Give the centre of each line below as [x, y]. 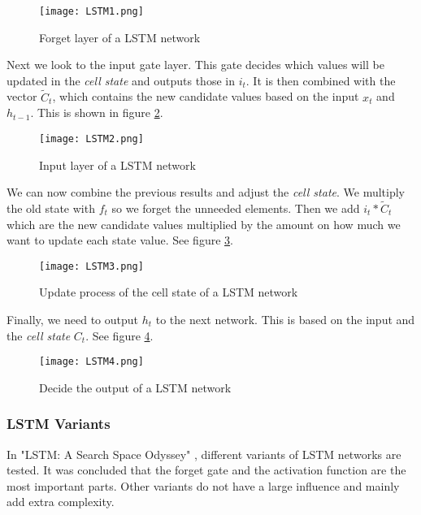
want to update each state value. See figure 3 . [120, 240]
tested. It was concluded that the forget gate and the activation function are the [206, 470]
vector [22, 96]
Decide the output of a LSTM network [135, 387]
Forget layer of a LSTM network [120, 37]
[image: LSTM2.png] [91, 138]
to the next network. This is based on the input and [285, 319]
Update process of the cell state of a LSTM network [169, 292]
